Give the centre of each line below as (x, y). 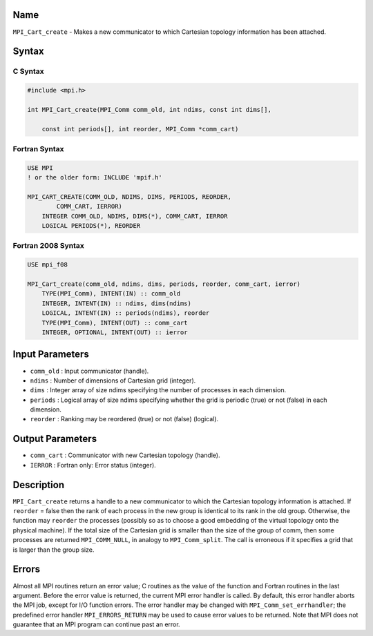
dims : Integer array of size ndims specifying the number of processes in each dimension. (158, 390)
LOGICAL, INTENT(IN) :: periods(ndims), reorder (126, 313)
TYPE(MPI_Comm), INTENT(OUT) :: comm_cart (115, 322)
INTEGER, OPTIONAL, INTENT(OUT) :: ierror (115, 333)
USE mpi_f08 (48, 265)
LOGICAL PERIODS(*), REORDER (91, 226)
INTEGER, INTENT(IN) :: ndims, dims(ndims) (116, 303)
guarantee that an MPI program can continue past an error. (96, 624)
